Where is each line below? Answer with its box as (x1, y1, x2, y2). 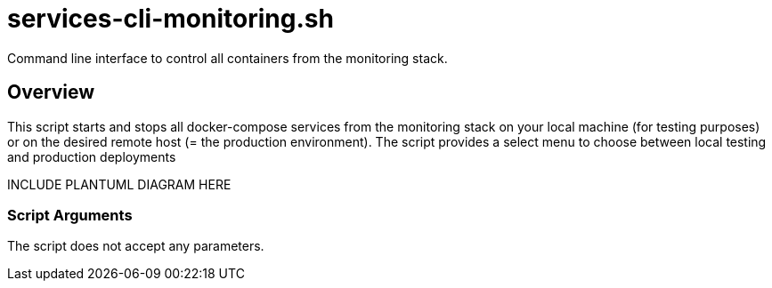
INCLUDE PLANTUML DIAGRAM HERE (7, 176, 232, 192)
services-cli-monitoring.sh (7, 4, 334, 34)
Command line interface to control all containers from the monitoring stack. (7, 50, 448, 66)
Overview (7, 81, 95, 104)
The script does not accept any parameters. (7, 238, 264, 254)
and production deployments (7, 148, 176, 164)
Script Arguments (7, 205, 133, 224)
